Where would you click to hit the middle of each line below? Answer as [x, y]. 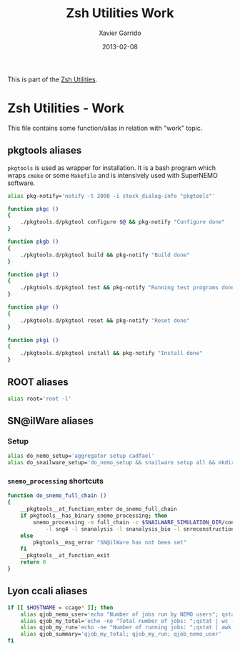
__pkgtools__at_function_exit [65, 556]
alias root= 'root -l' [40, 399]
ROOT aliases [38, 382]
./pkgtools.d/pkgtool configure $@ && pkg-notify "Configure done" [122, 222]
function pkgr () [33, 307]
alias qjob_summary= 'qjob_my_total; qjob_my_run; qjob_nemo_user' [121, 634]
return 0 [33, 562]
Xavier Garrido [120, 33]
